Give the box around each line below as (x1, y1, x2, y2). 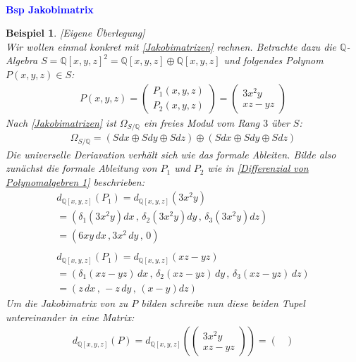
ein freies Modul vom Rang (143, 115, 260, 130)
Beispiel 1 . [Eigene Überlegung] (6, 25, 145, 40)
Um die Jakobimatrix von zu (6, 296, 128, 311)
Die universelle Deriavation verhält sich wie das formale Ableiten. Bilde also (6, 146, 336, 161)
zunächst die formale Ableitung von (6, 161, 157, 175)
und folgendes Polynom (223, 53, 324, 68)
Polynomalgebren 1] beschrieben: (6, 174, 145, 189)
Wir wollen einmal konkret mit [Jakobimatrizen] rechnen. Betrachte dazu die (6, 39, 337, 54)
